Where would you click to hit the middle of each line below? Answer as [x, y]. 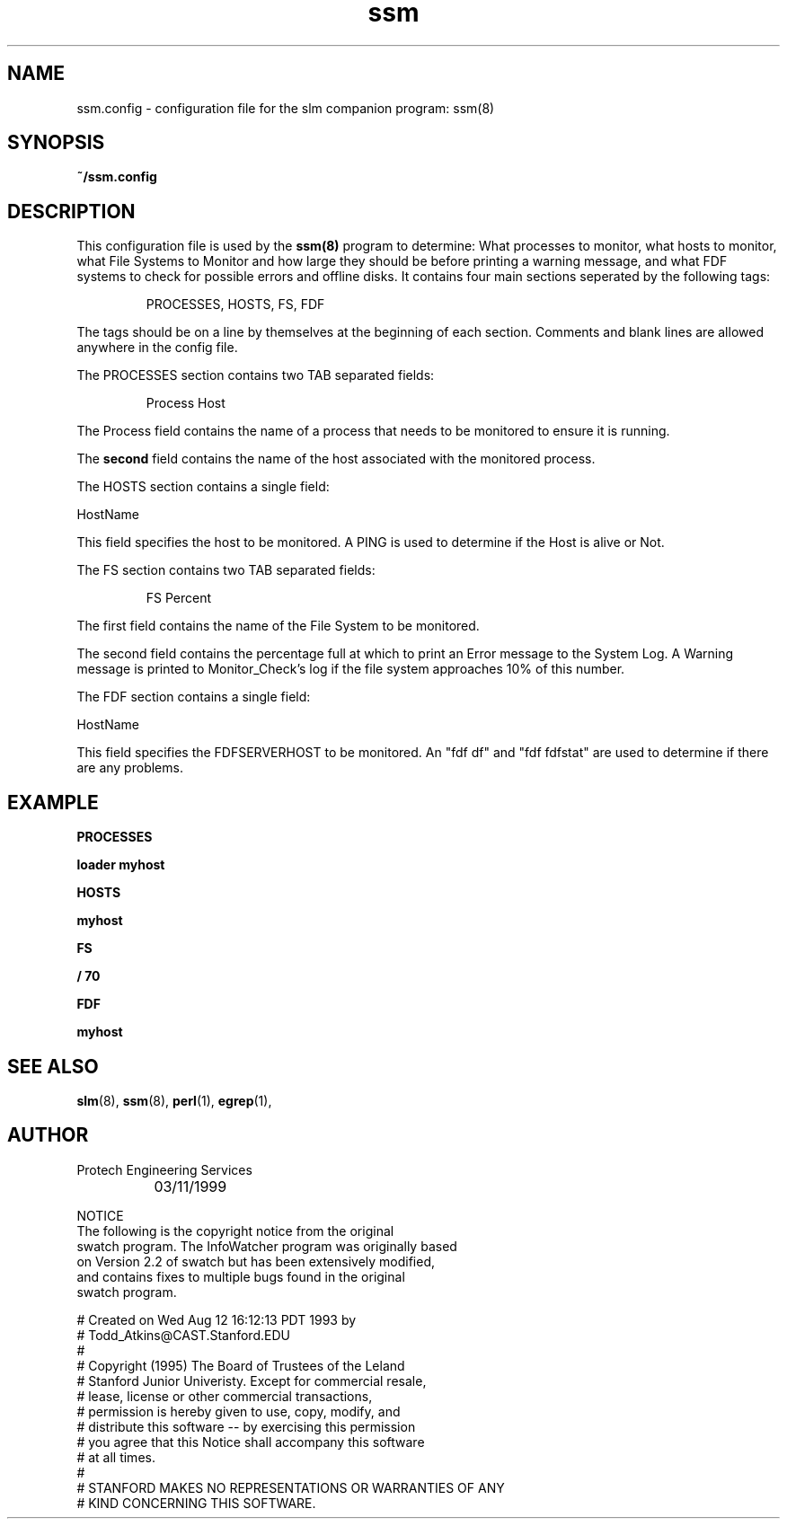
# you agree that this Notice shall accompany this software [251, 1442]
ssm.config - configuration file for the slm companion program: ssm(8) [286, 108]
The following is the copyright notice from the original [235, 1231]
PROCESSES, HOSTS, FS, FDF [235, 304]
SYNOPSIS [56, 143]
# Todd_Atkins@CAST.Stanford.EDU [183, 1335]
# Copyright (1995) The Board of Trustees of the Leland [241, 1365]
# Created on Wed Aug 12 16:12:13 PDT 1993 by [217, 1319]
